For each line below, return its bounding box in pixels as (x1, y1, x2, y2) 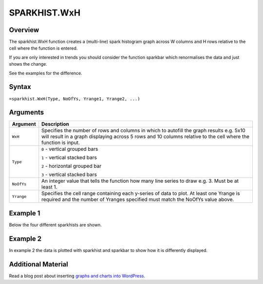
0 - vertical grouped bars (41, 146, 98, 153)
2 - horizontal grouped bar (41, 163, 102, 170)
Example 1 (9, 209, 40, 217)
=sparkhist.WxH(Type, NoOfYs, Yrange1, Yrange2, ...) (9, 96, 140, 102)
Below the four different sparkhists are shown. (9, 222, 102, 228)
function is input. (41, 139, 80, 146)
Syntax (9, 83, 31, 91)
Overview (9, 26, 39, 34)
